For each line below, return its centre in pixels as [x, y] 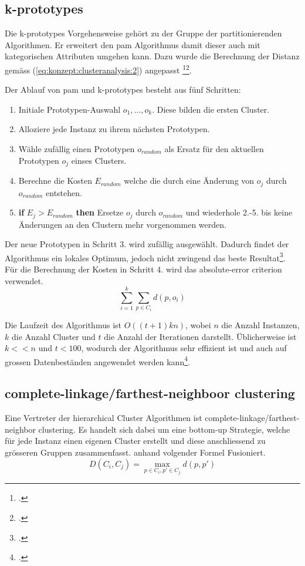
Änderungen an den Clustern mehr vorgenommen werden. [122, 224]
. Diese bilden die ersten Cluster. [211, 109]
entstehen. [64, 192]
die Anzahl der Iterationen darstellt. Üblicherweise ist [200, 336]
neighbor [20, 429]
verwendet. [24, 280]
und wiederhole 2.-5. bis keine [239, 212]
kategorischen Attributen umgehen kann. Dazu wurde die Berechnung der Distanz [152, 56]
